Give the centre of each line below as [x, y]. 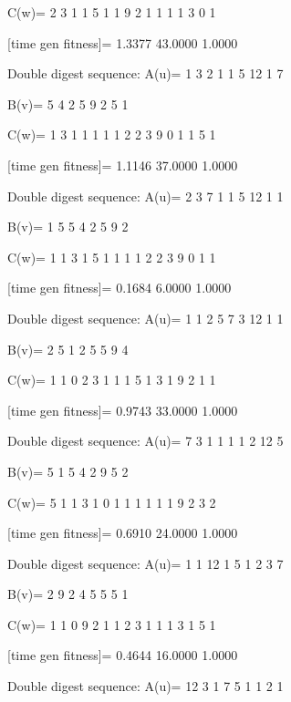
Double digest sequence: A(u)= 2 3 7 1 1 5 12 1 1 [145, 196]
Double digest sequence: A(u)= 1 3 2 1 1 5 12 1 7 [145, 73]
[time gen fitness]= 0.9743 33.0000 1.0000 [123, 410]
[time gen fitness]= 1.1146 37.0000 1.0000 [123, 165]
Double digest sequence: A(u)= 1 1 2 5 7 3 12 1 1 [145, 318]
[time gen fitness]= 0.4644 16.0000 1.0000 [123, 655]
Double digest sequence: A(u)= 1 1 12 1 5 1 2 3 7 [145, 563]
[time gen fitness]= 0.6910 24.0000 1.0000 [123, 533]
